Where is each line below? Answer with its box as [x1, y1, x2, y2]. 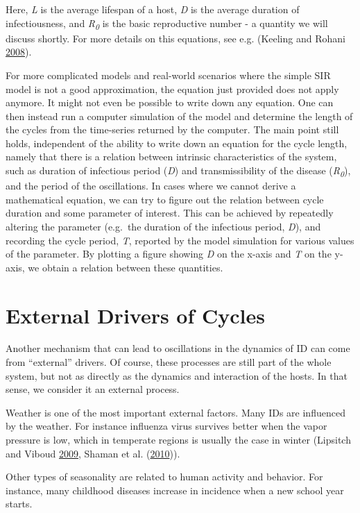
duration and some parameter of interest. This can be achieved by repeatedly [6, 205, 334, 220]
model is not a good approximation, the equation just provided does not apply [6, 81, 339, 96]
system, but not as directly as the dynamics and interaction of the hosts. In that [6, 368, 348, 382]
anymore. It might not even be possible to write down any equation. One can [6, 95, 334, 110]
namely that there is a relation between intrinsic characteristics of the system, [6, 149, 337, 164]
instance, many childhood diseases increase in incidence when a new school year [6, 482, 344, 497]
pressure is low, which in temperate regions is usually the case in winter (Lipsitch [6, 432, 351, 447]
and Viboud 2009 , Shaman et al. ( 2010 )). [6, 446, 180, 460]
